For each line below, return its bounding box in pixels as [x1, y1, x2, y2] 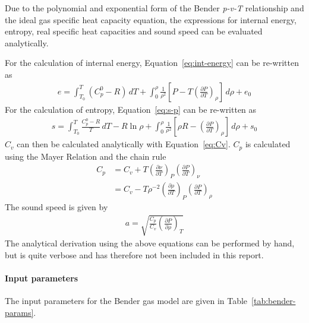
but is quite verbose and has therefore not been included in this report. [5, 248, 264, 261]
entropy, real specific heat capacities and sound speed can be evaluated [5, 25, 263, 37]
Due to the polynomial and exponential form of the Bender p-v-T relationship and [5, 2, 304, 14]
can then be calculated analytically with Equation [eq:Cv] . [17, 138, 231, 150]
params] [5, 306, 34, 318]
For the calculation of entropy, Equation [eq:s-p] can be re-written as [5, 103, 257, 115]
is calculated [245, 138, 291, 150]
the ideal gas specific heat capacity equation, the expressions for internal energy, [5, 13, 297, 26]
